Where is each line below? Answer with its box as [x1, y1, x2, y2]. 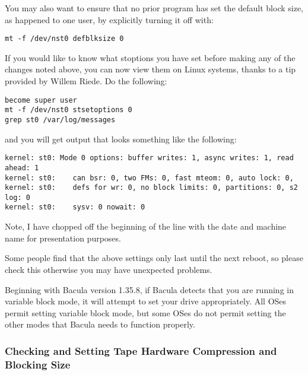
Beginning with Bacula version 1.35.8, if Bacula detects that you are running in [5, 283, 294, 295]
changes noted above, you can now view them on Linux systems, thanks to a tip [5, 63, 296, 75]
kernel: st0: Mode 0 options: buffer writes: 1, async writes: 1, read [5, 154, 294, 163]
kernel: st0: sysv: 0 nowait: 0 [5, 203, 145, 212]
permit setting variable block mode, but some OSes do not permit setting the [5, 306, 286, 319]
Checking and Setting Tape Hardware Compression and [5, 343, 277, 358]
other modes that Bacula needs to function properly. [5, 318, 195, 330]
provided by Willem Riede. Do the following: [5, 75, 167, 87]
